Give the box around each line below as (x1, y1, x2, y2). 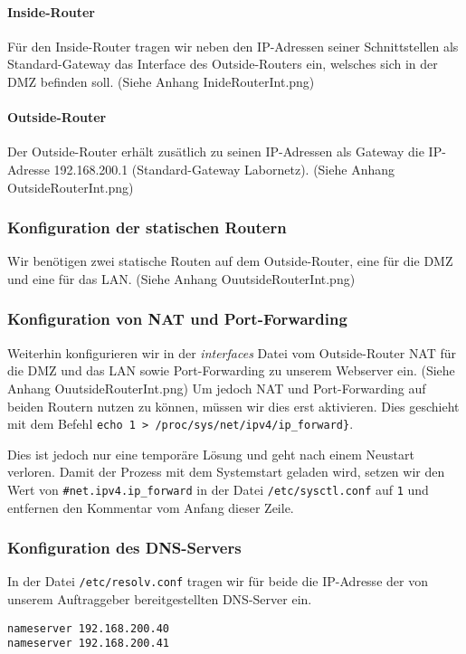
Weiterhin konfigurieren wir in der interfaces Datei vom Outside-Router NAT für (7, 343, 457, 362)
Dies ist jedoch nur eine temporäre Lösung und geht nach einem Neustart (7, 444, 415, 463)
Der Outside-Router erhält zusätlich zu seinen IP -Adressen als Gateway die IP (7, 142, 442, 161)
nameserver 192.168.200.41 (7, 637, 169, 650)
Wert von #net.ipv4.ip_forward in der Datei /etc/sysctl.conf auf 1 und (7, 480, 429, 498)
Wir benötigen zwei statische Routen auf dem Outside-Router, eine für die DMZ (7, 251, 453, 270)
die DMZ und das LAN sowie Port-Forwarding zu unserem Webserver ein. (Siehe (7, 361, 455, 380)
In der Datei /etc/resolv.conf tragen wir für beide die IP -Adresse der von (7, 572, 428, 591)
